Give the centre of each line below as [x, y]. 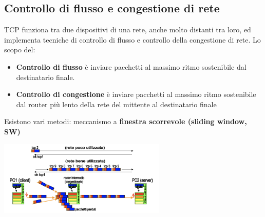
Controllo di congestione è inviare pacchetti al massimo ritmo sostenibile [136, 94]
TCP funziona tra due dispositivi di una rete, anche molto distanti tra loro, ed [128, 29]
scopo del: [20, 50]
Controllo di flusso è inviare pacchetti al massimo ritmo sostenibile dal [131, 66]
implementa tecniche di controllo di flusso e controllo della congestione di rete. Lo [132, 39]
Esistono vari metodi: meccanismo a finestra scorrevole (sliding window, [126, 121]
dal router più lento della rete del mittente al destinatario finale [116, 104]
